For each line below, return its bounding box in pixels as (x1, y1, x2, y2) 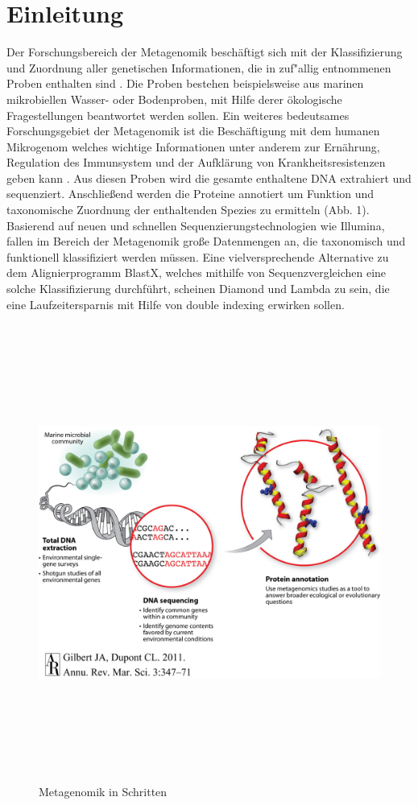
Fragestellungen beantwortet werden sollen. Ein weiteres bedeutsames (6, 106, 350, 123)
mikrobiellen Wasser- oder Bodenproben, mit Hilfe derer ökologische (6, 90, 342, 107)
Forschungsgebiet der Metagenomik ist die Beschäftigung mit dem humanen (6, 122, 380, 139)
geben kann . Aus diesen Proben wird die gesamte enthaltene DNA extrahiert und (6, 169, 412, 186)
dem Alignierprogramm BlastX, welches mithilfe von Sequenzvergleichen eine (6, 264, 387, 281)
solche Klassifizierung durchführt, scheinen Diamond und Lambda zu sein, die (6, 280, 390, 297)
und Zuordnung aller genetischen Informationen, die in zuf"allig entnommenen (6, 59, 391, 76)
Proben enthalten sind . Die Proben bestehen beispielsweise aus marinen (6, 75, 364, 92)
